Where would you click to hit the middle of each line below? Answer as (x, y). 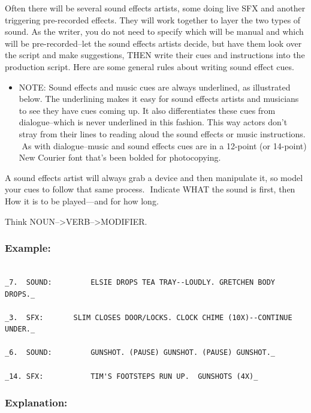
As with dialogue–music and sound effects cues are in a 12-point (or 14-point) (164, 145)
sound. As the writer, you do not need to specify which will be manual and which (154, 31)
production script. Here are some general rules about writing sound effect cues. (150, 66)
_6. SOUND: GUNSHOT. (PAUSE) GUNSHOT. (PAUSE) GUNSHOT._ (140, 353)
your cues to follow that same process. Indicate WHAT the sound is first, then (150, 189)
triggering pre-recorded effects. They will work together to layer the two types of (153, 19)
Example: (28, 248)
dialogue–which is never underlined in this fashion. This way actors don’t (153, 122)
